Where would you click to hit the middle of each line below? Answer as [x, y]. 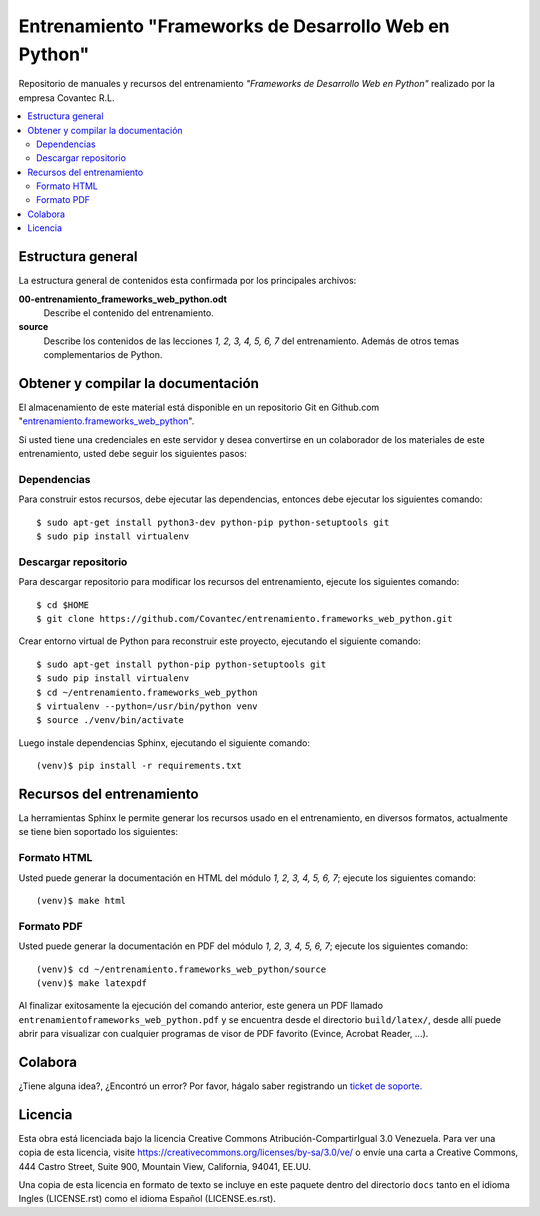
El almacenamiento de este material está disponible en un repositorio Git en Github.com [199, 407]
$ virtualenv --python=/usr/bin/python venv [147, 706]
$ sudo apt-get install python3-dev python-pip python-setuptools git [213, 522]
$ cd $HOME [63, 604]
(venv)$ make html [81, 900]
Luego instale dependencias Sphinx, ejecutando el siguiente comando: [164, 742]
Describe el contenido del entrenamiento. [128, 312]
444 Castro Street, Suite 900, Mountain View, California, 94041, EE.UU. [165, 1166]
